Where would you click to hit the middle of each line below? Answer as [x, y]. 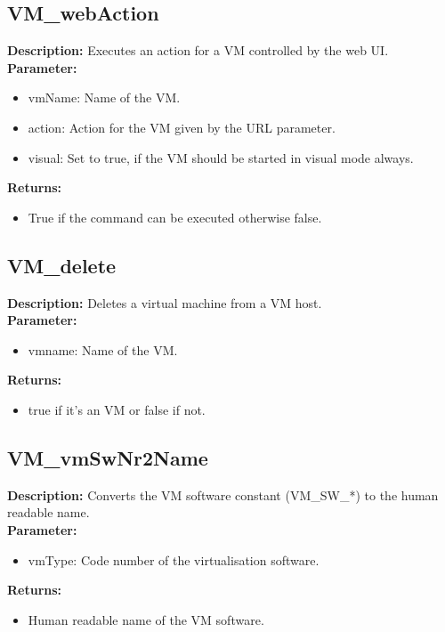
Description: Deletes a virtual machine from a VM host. [165, 302]
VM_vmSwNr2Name [108, 457]
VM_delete [62, 265]
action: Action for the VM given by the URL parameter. [182, 127]
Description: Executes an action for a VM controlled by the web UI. [198, 50]
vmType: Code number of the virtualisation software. [174, 559]
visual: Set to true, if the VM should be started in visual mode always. [221, 157]
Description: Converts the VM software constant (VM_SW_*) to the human [223, 494]
